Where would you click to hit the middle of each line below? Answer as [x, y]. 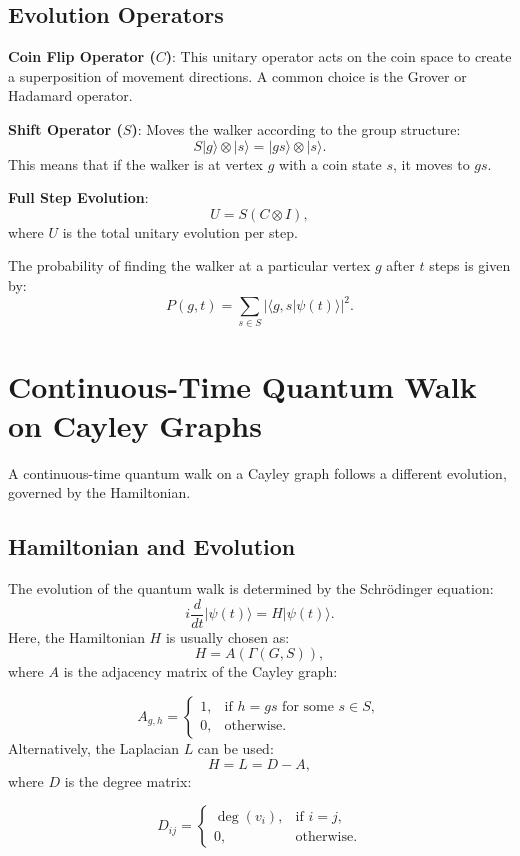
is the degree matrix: [128, 780]
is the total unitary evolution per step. [180, 231]
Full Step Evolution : [78, 197]
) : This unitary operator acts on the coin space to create [338, 56]
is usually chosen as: [227, 636]
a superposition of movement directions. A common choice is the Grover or [237, 75]
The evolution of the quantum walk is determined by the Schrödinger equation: [251, 588]
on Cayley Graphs [135, 424]
